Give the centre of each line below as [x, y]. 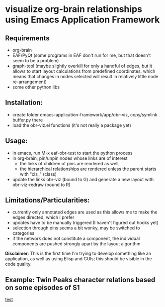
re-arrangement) [30, 82]
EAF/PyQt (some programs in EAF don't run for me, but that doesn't [82, 55]
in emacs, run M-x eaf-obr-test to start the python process [72, 153]
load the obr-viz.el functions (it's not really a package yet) [72, 125]
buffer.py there [28, 120]
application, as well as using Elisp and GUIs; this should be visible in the [79, 259]
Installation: [24, 103]
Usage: [17, 141]
